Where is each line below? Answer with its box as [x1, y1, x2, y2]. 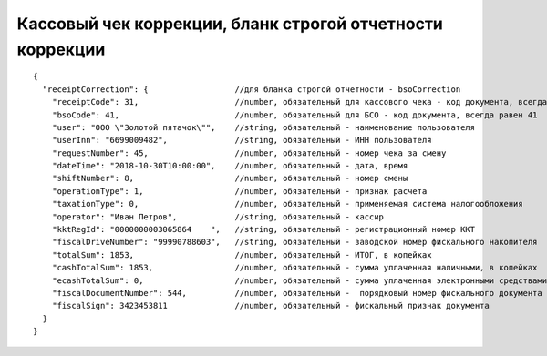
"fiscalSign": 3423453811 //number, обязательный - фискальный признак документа [51, 300, 490, 311]
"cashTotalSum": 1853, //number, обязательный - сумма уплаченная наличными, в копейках [51, 262, 538, 273]
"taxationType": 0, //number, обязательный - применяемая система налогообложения [51, 198, 523, 209]
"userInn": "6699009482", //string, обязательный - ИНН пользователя [51, 135, 432, 146]
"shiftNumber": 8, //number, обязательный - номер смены [51, 173, 408, 184]
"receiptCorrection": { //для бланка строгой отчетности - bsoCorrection [42, 84, 461, 95]
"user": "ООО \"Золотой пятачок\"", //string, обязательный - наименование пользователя [51, 122, 476, 132]
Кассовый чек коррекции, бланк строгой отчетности [16, 14, 444, 34]
